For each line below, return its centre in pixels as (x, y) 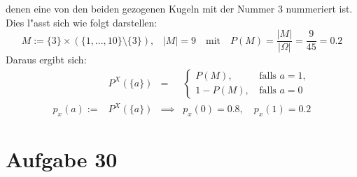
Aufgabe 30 (62, 159)
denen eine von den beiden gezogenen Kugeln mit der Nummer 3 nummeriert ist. (179, 8)
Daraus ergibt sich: (46, 60)
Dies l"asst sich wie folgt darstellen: (82, 22)
